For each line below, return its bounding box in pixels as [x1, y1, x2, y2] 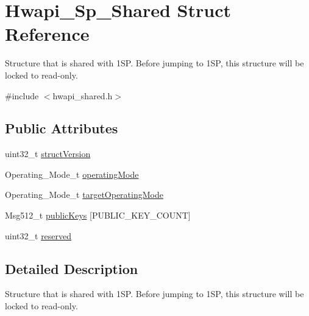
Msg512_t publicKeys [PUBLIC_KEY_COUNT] [5, 209, 191, 222]
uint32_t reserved [5, 229, 72, 242]
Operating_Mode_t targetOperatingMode [5, 188, 163, 201]
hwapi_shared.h [52, 89, 113, 102]
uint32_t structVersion [5, 147, 91, 160]
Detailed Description [5, 259, 138, 278]
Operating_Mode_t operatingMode [5, 167, 139, 180]
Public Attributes [5, 119, 118, 138]
